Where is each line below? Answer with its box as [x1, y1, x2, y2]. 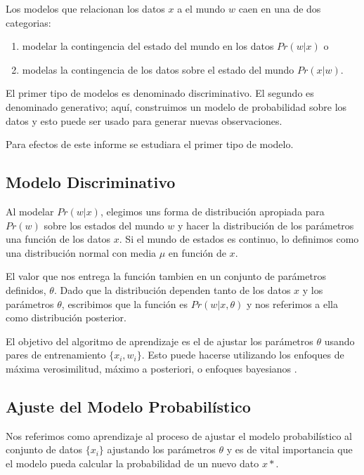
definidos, [6, 282, 46, 297]
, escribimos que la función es [61, 296, 188, 311]
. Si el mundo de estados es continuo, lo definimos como [119, 232, 359, 246]
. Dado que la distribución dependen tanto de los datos [53, 282, 291, 297]
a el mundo [177, 1, 226, 15]
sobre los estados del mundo [44, 218, 164, 232]
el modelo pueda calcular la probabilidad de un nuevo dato [6, 455, 259, 470]
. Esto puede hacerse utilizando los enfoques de [141, 347, 344, 362]
